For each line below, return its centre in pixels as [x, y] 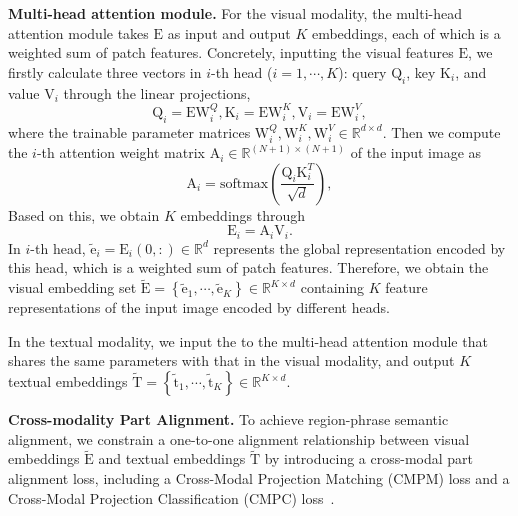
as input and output [229, 32]
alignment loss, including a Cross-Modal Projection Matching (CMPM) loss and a [259, 478]
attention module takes [78, 32]
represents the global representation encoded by [359, 247]
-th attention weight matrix [120, 152]
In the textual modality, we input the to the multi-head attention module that [248, 340]
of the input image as [416, 152]
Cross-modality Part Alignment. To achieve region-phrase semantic [228, 419]
